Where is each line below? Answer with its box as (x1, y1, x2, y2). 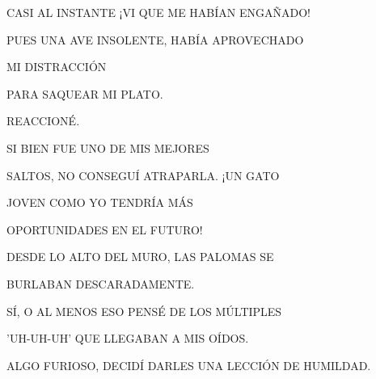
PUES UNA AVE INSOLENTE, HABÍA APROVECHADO (6, 31, 304, 48)
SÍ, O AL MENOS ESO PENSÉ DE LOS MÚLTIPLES (6, 302, 282, 319)
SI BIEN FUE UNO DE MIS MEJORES (6, 139, 209, 156)
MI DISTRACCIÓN (6, 58, 107, 75)
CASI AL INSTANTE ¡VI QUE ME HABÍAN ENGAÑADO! (6, 4, 311, 20)
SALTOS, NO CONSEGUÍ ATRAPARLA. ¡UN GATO (6, 166, 280, 183)
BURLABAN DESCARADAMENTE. (6, 275, 195, 292)
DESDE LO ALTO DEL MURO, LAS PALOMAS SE (6, 248, 274, 265)
